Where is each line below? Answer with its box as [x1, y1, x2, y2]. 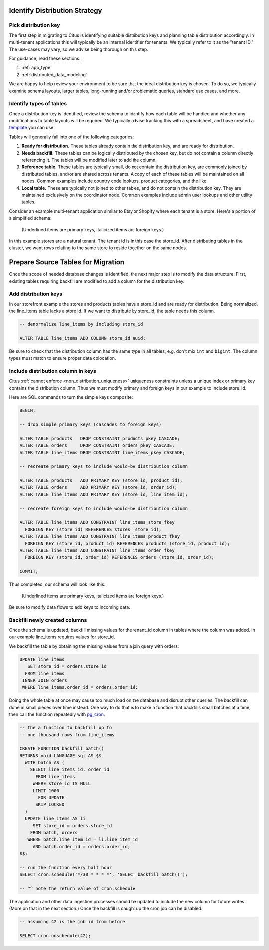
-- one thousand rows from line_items [19, 732, 115, 737]
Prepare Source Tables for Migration [9, 258, 125, 267]
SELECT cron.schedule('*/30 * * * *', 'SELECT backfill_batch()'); [19, 872, 188, 877]
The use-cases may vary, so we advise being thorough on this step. [9, 46, 149, 52]
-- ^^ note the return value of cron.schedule [19, 886, 135, 892]
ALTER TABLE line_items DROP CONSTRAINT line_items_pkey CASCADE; [19, 450, 185, 455]
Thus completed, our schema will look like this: [9, 581, 106, 587]
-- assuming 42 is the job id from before [19, 919, 125, 925]
